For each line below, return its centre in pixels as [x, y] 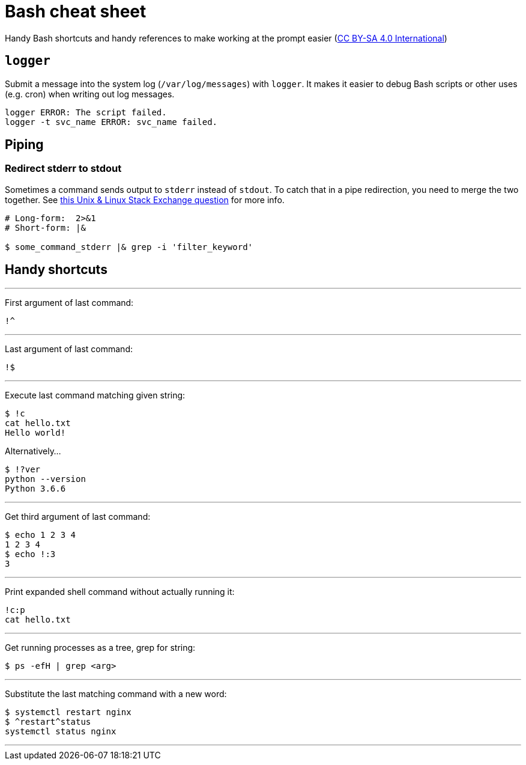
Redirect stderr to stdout [63, 169]
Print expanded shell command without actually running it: [120, 591]
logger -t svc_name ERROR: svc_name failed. [111, 122]
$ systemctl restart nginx [68, 712]
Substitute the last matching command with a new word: [116, 693]
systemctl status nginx [61, 731]
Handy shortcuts [56, 270]
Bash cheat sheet [76, 11]
